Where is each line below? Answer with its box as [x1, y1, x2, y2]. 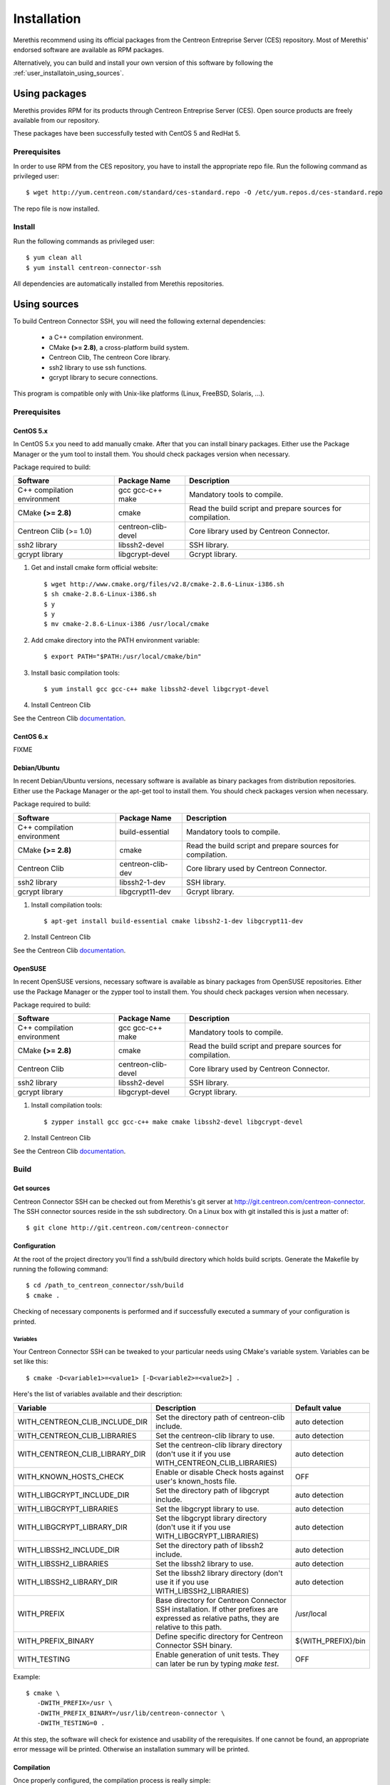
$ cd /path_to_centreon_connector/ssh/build [26, 1282, 185, 1289]
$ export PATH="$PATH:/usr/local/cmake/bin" [43, 653, 202, 660]
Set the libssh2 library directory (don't [155, 1568, 283, 1578]
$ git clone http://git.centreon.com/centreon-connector [26, 1224, 230, 1232]
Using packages [13, 87, 87, 99]
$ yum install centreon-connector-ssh [26, 263, 162, 271]
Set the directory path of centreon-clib [155, 1412, 285, 1422]
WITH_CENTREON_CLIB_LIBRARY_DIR [17, 1449, 146, 1459]
